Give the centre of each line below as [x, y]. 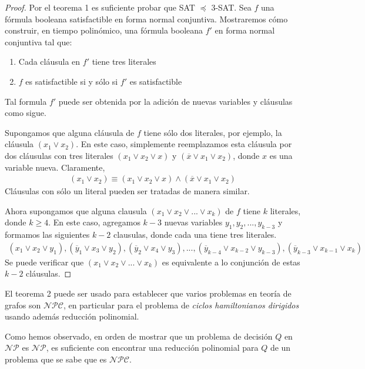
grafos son [23, 305]
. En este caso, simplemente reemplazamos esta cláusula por [184, 144]
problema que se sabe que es [56, 359]
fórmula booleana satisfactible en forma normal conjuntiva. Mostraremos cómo [146, 19]
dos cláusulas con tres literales [59, 155]
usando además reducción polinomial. [72, 316]
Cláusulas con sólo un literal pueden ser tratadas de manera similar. [127, 191]
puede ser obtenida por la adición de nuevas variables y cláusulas [175, 101]
